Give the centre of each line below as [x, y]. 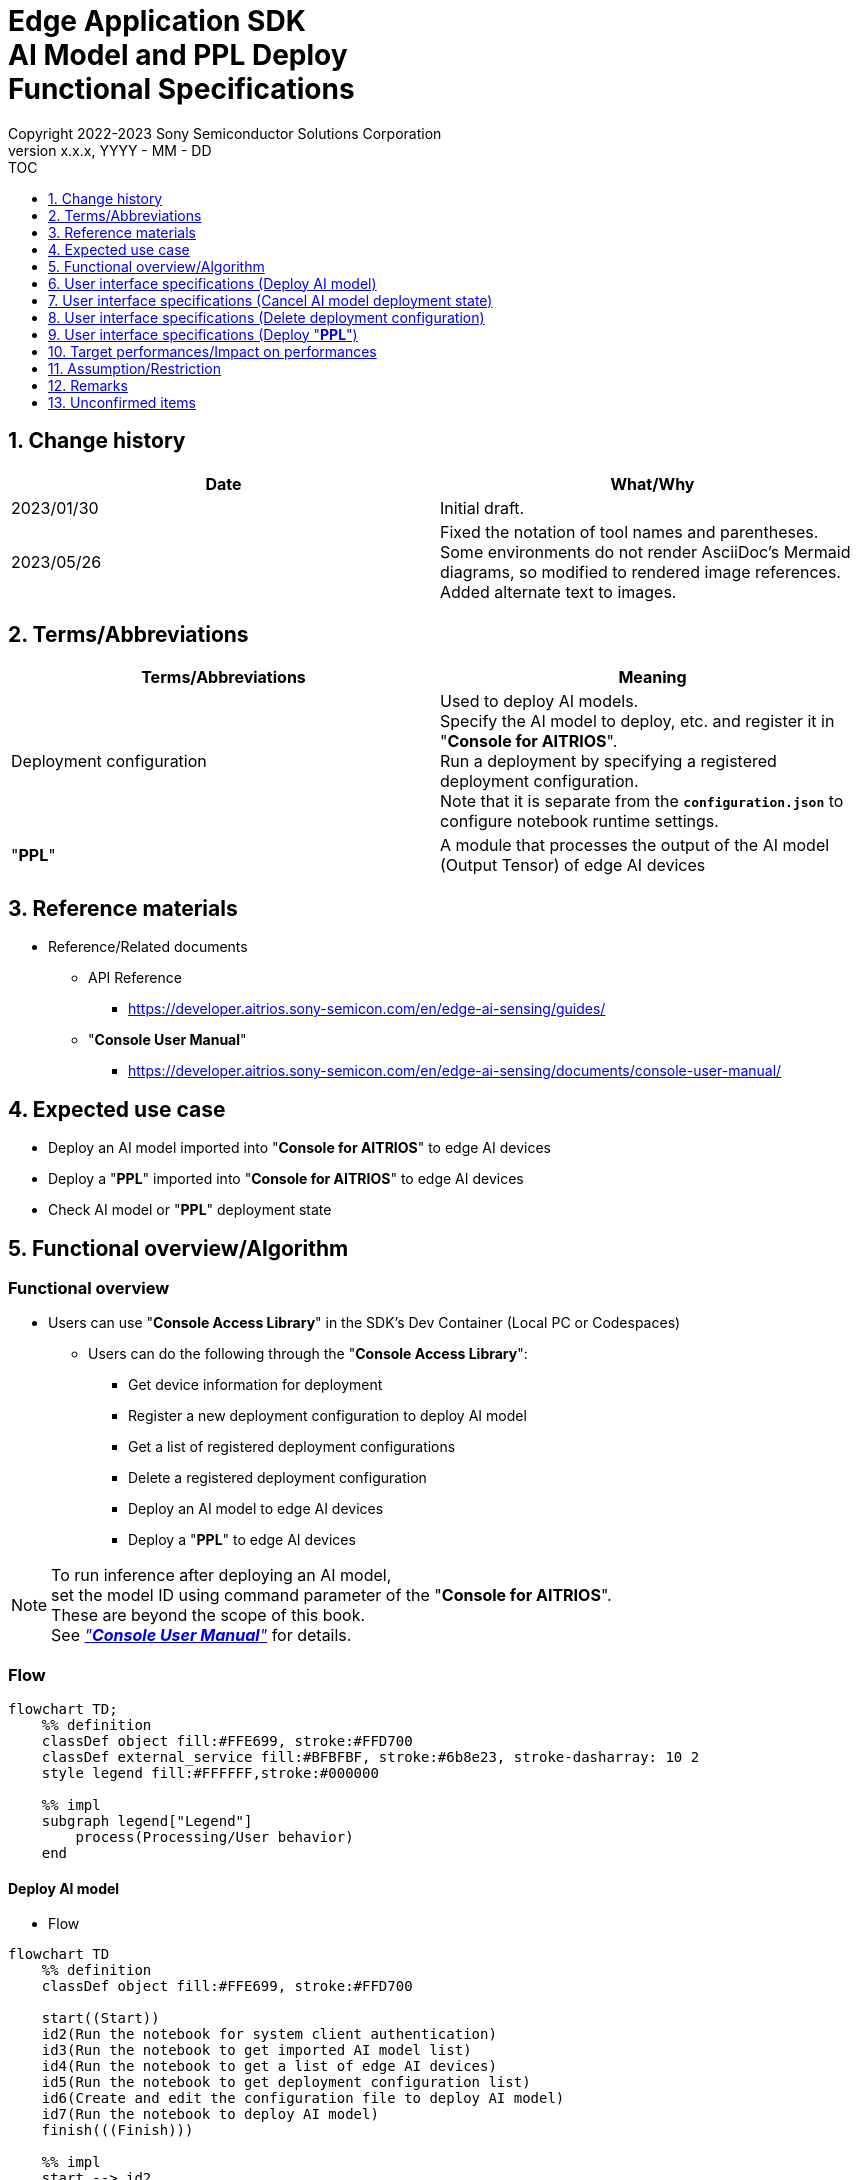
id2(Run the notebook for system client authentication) [269, 2034]
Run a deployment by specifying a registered [608, 761]
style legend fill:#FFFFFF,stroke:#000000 [210, 1773]
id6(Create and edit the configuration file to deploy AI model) [303, 2098]
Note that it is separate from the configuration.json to [642, 801]
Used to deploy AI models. [539, 701]
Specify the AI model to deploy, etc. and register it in [637, 721]
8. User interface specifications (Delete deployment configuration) [266, 317]
